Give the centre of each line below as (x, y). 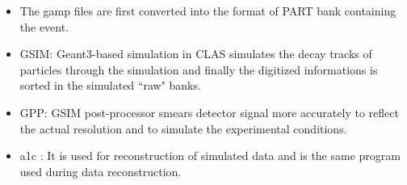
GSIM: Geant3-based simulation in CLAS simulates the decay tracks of (196, 54)
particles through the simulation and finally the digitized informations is (199, 69)
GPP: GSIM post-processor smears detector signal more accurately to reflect (209, 112)
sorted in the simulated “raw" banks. (110, 85)
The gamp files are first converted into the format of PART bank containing (208, 11)
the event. (44, 26)
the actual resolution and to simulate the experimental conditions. (183, 128)
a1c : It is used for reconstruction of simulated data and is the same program (210, 156)
